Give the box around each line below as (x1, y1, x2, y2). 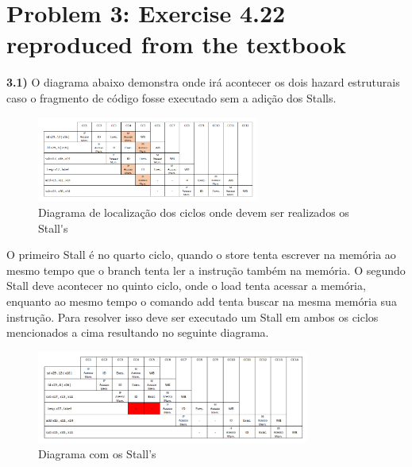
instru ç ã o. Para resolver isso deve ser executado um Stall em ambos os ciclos (6, 308, 379, 325)
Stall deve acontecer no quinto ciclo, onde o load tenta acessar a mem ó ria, (6, 277, 366, 294)
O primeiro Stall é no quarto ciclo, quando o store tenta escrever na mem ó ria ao (6, 246, 396, 263)
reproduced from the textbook (6, 28, 346, 60)
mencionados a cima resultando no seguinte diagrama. (6, 324, 269, 341)
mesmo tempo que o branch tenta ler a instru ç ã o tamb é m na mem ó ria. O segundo (6, 261, 406, 278)
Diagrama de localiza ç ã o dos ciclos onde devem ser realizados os (38, 204, 349, 221)
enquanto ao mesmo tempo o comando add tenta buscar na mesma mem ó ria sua (6, 292, 397, 309)
